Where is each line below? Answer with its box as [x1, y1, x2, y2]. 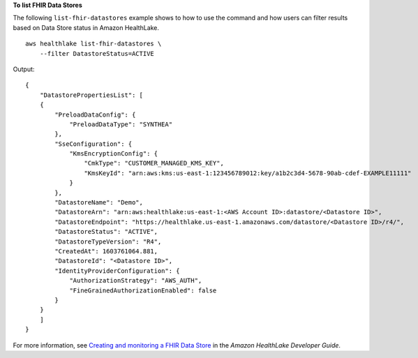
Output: [13, 65, 35, 73]
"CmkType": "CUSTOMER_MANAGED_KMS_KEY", [84, 159, 225, 167]
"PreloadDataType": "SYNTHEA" [69, 120, 173, 128]
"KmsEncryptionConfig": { [69, 150, 158, 158]
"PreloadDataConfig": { [54, 110, 136, 119]
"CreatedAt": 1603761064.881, [54, 247, 158, 255]
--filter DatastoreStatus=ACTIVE [39, 50, 155, 57]
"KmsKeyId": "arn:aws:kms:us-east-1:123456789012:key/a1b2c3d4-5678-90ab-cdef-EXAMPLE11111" [84, 169, 412, 177]
